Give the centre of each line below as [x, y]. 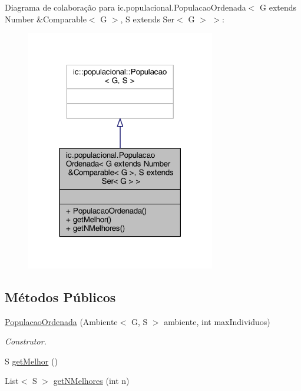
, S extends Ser [148, 19]
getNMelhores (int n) [91, 381]
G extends [278, 7]
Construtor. [26, 341]
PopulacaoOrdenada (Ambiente [61, 321]
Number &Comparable [46, 19]
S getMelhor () [31, 361]
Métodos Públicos [60, 296]
